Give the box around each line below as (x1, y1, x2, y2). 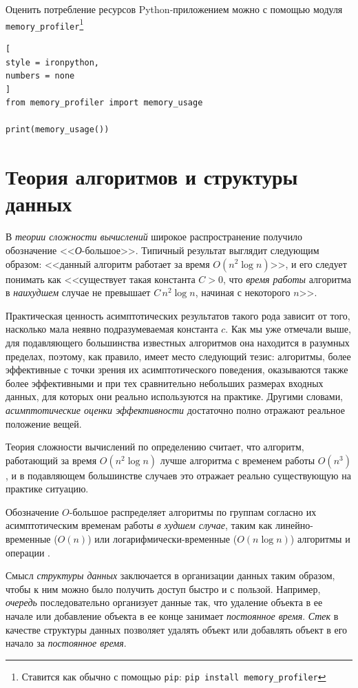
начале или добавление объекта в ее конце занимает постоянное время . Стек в (6, 609, 339, 623)
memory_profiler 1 (6, 16, 84, 32)
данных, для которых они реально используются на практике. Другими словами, (6, 389, 344, 404)
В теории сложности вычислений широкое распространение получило (6, 229, 303, 244)
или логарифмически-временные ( (94, 532, 238, 546)
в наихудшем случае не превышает (6, 285, 151, 300)
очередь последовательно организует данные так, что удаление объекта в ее (6, 595, 323, 609)
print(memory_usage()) (6, 125, 109, 135)
